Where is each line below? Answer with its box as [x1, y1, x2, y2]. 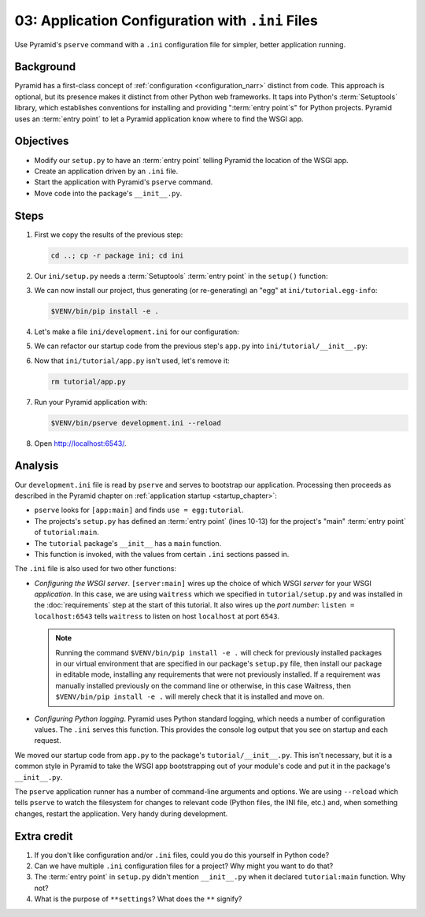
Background [14, 60, 76, 74]
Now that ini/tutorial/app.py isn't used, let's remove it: [34, 355, 230, 366]
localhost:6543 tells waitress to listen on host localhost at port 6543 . [34, 611, 279, 621]
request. [34, 736, 62, 745]
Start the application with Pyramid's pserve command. [34, 177, 213, 187]
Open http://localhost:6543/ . [34, 438, 127, 448]
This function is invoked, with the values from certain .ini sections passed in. [34, 549, 290, 559]
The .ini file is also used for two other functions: [14, 564, 177, 574]
